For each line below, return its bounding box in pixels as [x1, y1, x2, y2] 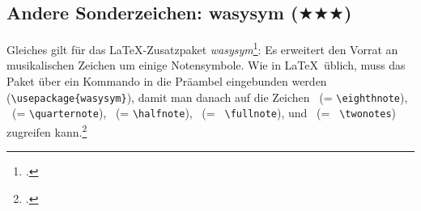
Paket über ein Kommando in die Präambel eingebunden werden [6, 73, 327, 90]
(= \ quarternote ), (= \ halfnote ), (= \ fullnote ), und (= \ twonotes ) [11, 104, 397, 121]
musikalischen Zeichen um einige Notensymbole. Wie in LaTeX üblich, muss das [6, 57, 406, 74]
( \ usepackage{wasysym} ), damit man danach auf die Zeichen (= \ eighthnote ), [6, 88, 408, 105]
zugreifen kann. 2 [6, 120, 87, 140]
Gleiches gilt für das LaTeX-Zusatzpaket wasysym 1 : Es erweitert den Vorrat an [6, 39, 398, 57]
